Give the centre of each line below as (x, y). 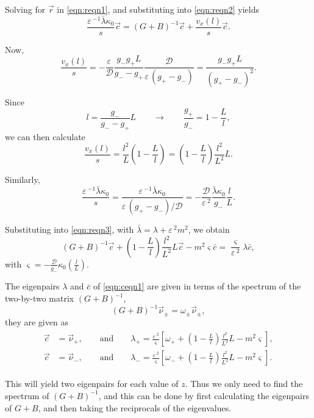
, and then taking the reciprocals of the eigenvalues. (135, 407)
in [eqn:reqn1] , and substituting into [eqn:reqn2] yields (158, 9)
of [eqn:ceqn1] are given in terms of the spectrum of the (197, 286)
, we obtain (209, 229)
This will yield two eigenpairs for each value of (92, 384)
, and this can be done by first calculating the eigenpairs (204, 395)
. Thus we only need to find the (244, 384)
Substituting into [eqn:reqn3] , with (70, 229)
